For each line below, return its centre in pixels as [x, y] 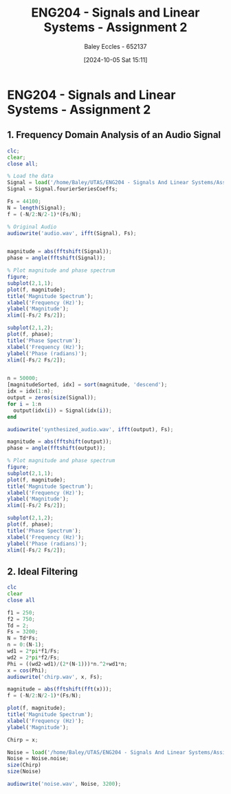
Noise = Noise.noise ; [38, 759]
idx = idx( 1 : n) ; [30, 391]
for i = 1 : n [24, 404]
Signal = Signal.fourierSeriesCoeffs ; [63, 189]
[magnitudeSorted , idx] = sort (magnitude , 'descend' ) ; [87, 385]
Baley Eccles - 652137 [115, 46]
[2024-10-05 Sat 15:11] [115, 59]
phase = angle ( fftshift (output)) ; [57, 448]
